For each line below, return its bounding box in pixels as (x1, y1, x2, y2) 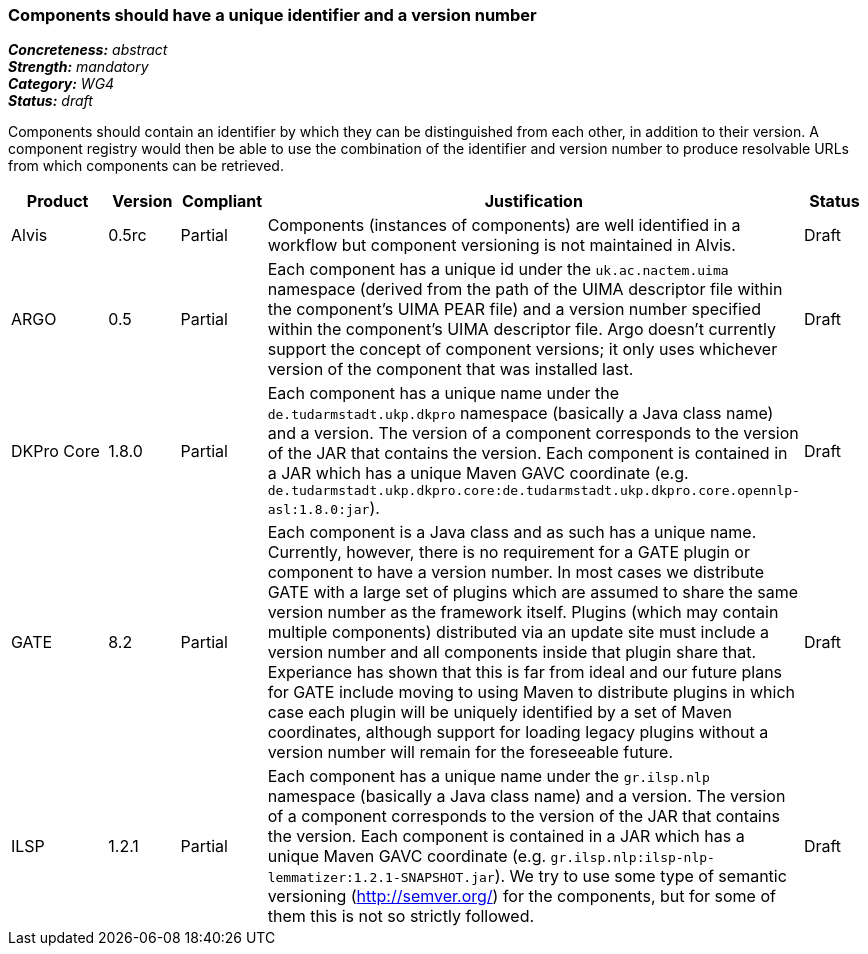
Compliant (182, 191, 263, 212)
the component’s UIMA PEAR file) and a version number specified (267, 299, 761, 320)
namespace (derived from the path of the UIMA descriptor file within (267, 279, 783, 300)
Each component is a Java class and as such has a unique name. (267, 522, 757, 543)
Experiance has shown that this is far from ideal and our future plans (267, 662, 783, 683)
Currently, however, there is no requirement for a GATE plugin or (267, 542, 750, 563)
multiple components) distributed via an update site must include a (267, 622, 770, 643)
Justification (484, 191, 583, 212)
